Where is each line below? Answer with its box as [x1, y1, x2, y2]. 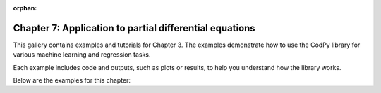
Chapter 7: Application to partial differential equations [13, 22, 255, 34]
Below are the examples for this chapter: [13, 76, 131, 85]
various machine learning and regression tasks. [13, 50, 151, 59]
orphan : [13, 4, 37, 12]
